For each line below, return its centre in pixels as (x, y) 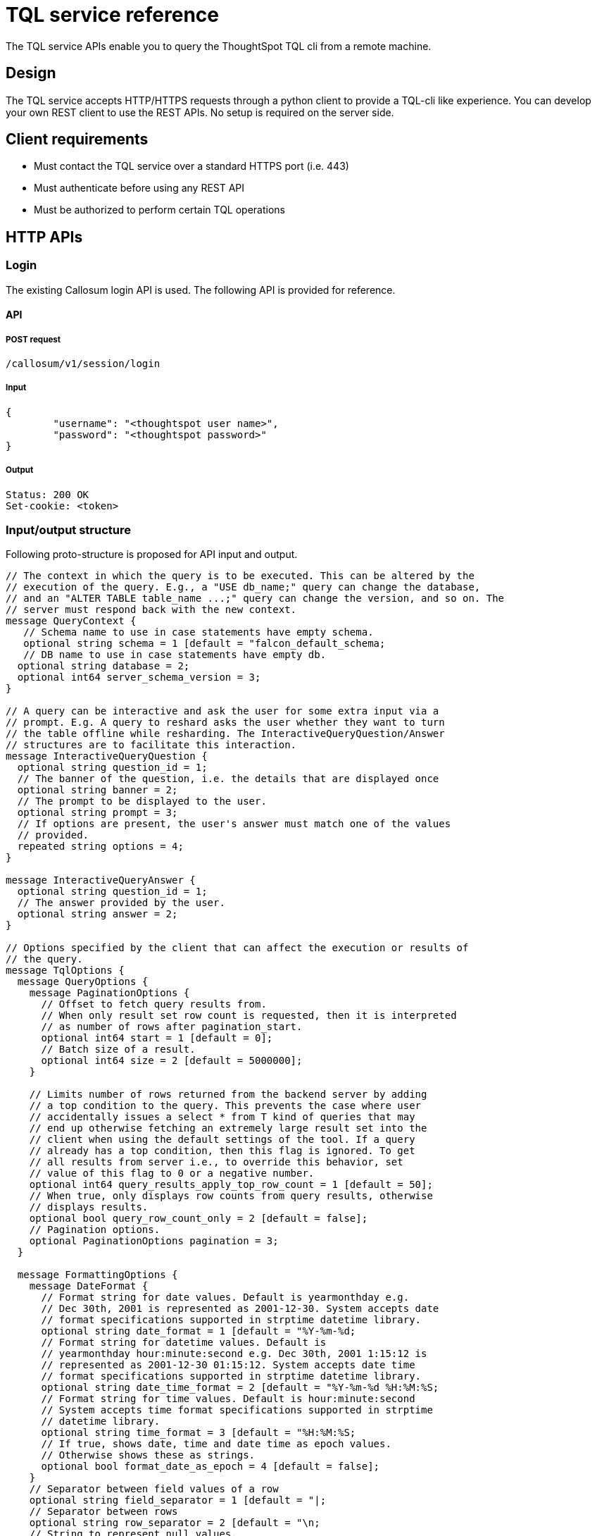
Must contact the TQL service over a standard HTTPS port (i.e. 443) (191, 166)
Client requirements (77, 140)
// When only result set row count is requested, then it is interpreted (249, 1016)
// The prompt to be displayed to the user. (142, 801)
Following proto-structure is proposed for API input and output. (152, 555)
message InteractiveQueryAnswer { (101, 880)
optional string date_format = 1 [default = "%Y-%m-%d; (199, 1331)
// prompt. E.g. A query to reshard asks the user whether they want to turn (225, 723)
